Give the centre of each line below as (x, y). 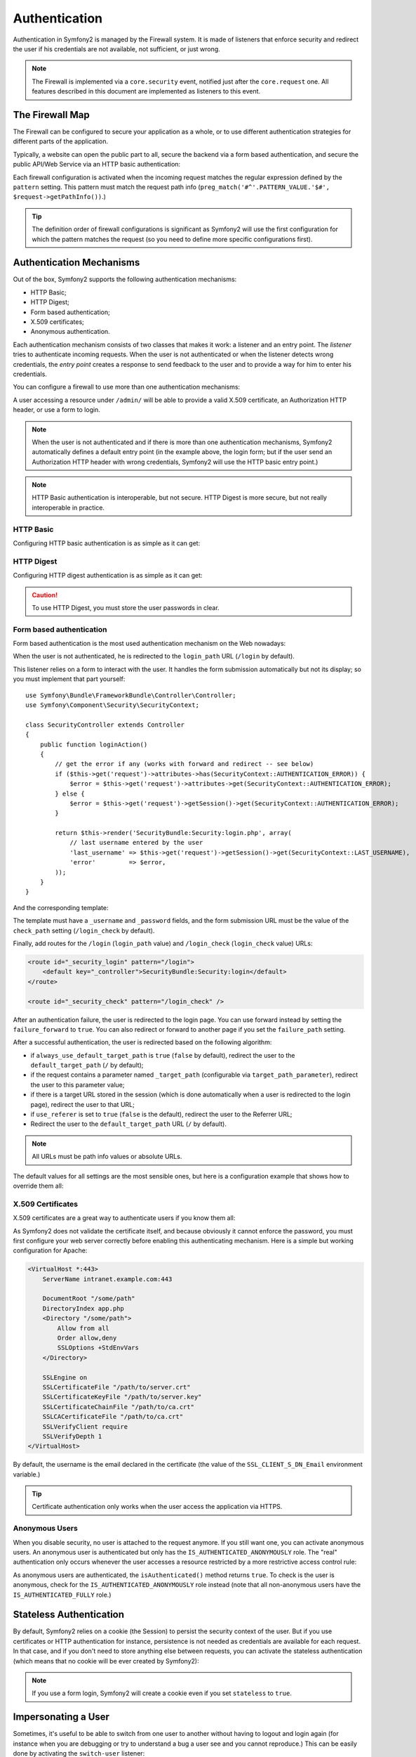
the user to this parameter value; (78, 1084)
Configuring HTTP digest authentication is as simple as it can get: (108, 576)
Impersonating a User (61, 1717)
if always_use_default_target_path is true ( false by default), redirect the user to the (163, 1055)
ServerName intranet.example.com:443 (107, 1279)
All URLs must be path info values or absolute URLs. (107, 1157)
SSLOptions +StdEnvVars (98, 1348)
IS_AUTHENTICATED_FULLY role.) (62, 1595)
